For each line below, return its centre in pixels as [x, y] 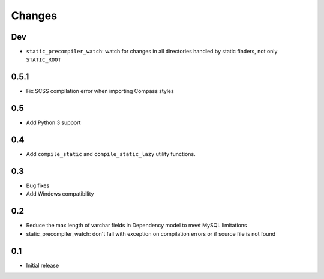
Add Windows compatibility [60, 194]
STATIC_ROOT [43, 60]
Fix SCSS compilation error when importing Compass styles [100, 91]
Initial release [43, 265]
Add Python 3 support [53, 122]
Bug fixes [38, 185]
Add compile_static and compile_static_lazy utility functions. [111, 154]
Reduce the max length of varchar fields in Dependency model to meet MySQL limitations [136, 226]
